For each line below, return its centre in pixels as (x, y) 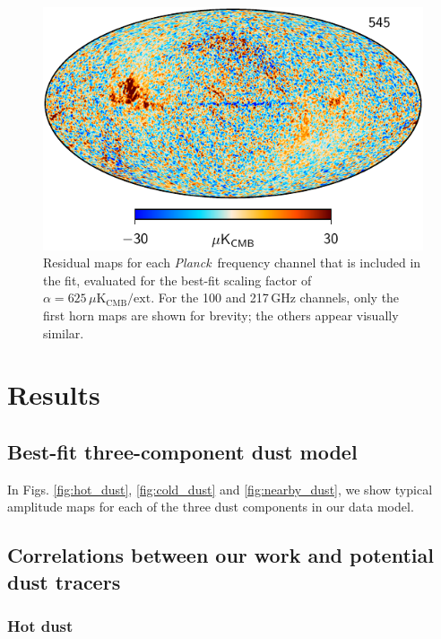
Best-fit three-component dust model (182, 451)
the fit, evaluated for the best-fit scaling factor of (177, 280)
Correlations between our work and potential (220, 555)
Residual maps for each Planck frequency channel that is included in (232, 263)
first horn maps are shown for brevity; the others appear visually (221, 315)
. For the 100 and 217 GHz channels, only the (275, 298)
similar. (64, 333)
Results (54, 394)
